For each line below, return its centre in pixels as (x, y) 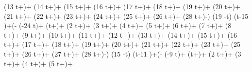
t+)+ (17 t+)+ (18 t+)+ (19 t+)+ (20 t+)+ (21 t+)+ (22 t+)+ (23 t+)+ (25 (122, 44)
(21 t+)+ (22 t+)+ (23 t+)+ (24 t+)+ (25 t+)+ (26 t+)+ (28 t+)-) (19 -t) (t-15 (126, 16)
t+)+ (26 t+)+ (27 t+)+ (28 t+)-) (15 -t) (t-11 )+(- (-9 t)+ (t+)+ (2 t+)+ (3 (123, 53)
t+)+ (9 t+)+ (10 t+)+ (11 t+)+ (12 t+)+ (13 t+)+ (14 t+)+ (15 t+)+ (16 (120, 35)
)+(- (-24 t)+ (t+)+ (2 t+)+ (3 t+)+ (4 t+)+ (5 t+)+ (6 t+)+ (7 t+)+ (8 (118, 25)
